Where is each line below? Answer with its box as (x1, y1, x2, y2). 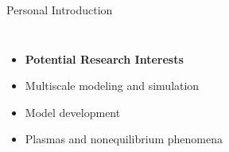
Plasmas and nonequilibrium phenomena (25, 131, 223, 147)
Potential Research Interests (25, 50, 184, 67)
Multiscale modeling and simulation (25, 77, 200, 94)
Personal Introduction (6, 2, 113, 18)
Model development (25, 103, 121, 120)
